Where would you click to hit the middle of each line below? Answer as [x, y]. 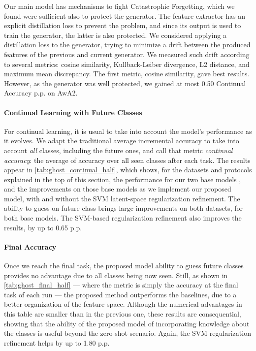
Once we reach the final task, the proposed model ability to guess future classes [124, 266]
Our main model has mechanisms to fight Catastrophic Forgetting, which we [119, 6]
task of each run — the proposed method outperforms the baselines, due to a [120, 294]
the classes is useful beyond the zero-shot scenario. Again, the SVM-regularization [128, 333]
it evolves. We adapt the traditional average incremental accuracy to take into [122, 141]
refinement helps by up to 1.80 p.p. [57, 342]
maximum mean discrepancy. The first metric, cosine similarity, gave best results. [127, 74]
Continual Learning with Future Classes [73, 112]
